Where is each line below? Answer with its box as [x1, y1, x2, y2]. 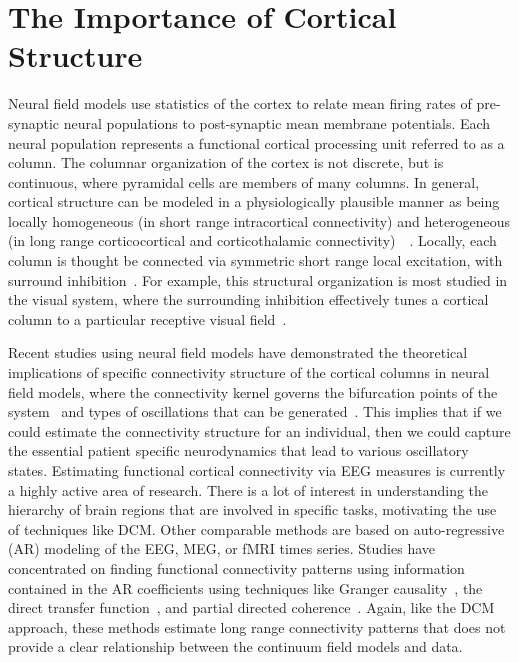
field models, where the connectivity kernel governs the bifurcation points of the [8, 381, 498, 402]
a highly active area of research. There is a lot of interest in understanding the [8, 479, 489, 500]
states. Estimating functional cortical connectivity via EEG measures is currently [8, 460, 506, 480]
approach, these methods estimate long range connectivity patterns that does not [8, 616, 506, 637]
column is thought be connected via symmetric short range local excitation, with [8, 250, 503, 271]
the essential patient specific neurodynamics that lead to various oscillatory [8, 440, 469, 461]
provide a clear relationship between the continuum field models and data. [8, 636, 463, 657]
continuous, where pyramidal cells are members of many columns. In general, [8, 171, 480, 192]
